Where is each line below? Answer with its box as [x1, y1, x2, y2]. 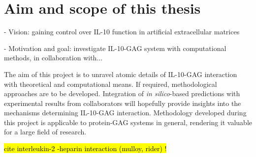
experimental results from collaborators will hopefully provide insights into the [4, 98, 241, 108]
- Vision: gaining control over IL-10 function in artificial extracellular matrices [4, 26, 240, 37]
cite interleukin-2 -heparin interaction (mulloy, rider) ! [4, 143, 167, 154]
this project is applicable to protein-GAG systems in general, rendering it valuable [4, 117, 253, 127]
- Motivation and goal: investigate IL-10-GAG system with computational [4, 43, 226, 53]
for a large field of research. [4, 127, 87, 137]
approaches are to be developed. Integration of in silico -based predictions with [4, 88, 240, 99]
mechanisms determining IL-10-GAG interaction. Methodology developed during [4, 107, 247, 118]
